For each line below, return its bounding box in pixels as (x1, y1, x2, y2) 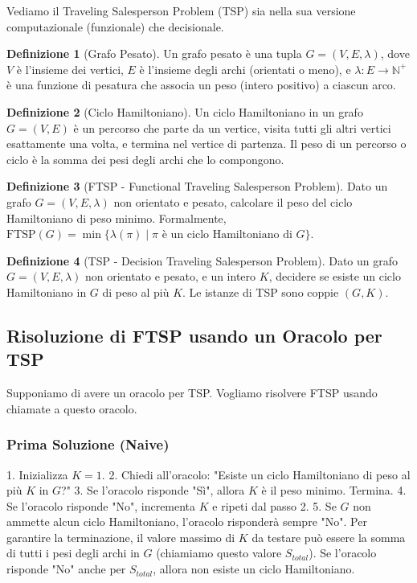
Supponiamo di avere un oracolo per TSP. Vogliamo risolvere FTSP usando (6, 384, 378, 401)
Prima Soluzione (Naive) (6, 434, 170, 454)
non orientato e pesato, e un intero (84, 268, 256, 285)
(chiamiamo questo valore (156, 544, 282, 561)
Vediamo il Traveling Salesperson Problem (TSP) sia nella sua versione (6, 2, 356, 18)
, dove (380, 45, 410, 62)
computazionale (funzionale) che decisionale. (6, 18, 224, 35)
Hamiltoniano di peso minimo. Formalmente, (6, 209, 227, 226)
